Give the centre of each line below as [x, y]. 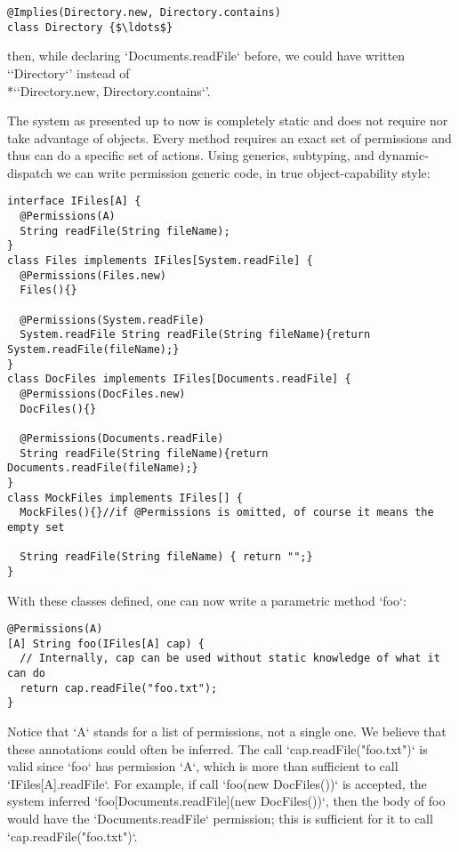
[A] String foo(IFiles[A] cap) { [106, 643]
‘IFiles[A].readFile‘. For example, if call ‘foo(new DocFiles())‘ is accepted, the [217, 783]
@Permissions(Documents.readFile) [122, 438]
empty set [36, 527]
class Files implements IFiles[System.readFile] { [160, 261]
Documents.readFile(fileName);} [103, 468]
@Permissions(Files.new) [93, 275]
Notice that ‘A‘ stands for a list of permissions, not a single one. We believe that [227, 731]
